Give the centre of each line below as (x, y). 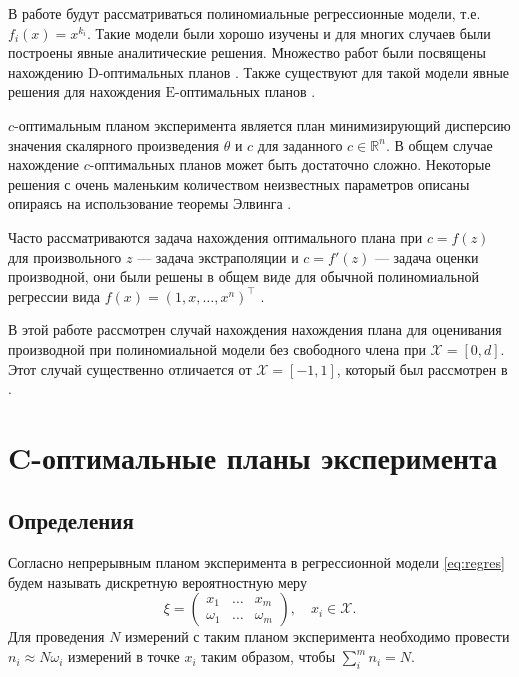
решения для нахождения (84, 91)
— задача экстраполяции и (218, 256)
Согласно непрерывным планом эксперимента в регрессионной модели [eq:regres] (256, 562)
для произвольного (65, 256)
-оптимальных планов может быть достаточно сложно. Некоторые (290, 164)
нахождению (46, 71)
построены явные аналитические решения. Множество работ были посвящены (247, 52)
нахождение (44, 164)
